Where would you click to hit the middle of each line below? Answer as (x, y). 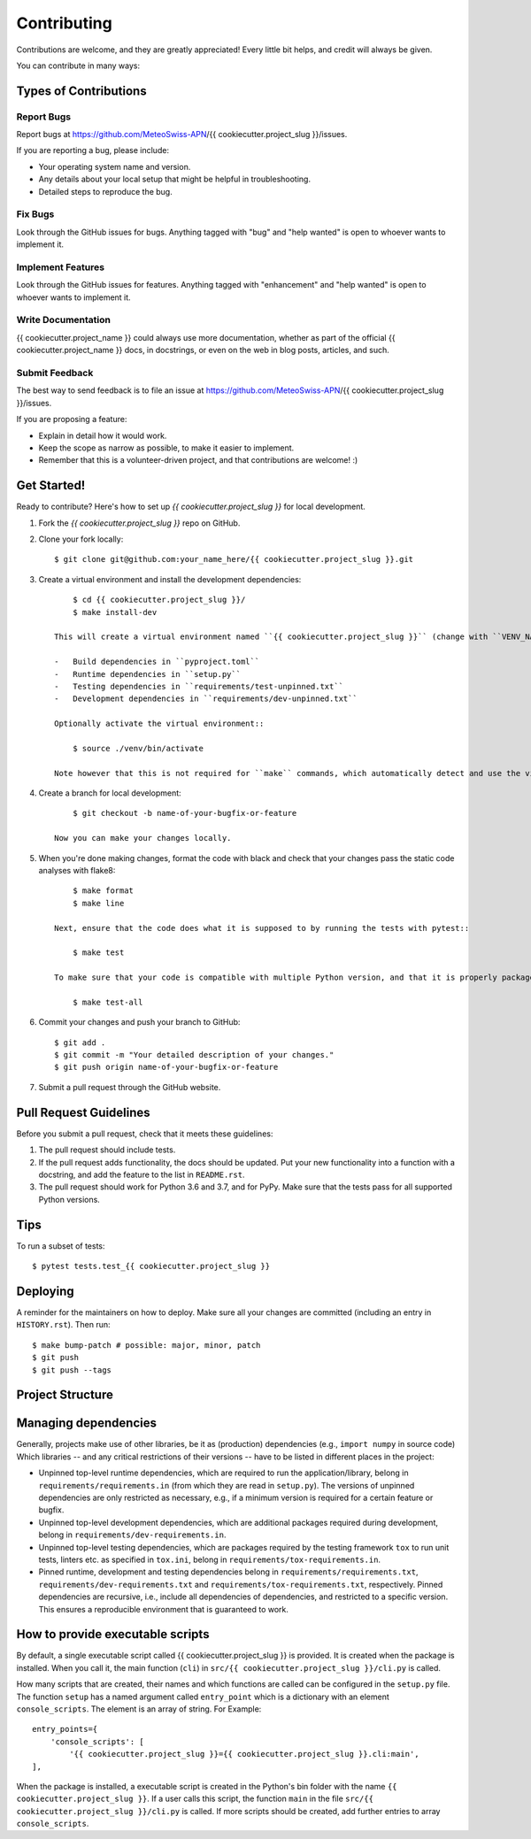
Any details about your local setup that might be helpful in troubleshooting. (175, 179)
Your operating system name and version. (115, 166)
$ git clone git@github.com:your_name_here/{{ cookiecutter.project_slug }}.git (234, 559)
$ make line (98, 903)
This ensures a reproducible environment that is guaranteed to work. (164, 1609)
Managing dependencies (87, 1423)
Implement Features (61, 267)
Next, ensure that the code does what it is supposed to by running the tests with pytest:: (262, 928)
